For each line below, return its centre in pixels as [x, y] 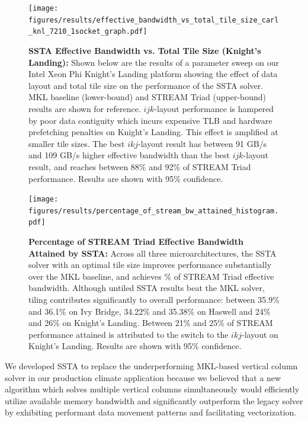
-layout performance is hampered [214, 108]
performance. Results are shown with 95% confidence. [126, 178]
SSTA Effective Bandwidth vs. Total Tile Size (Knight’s [145, 50]
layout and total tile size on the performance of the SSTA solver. [146, 85]
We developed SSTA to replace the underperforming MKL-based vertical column [151, 366]
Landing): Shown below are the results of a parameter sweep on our [154, 62]
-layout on [260, 334]
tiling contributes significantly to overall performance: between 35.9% [154, 300]
